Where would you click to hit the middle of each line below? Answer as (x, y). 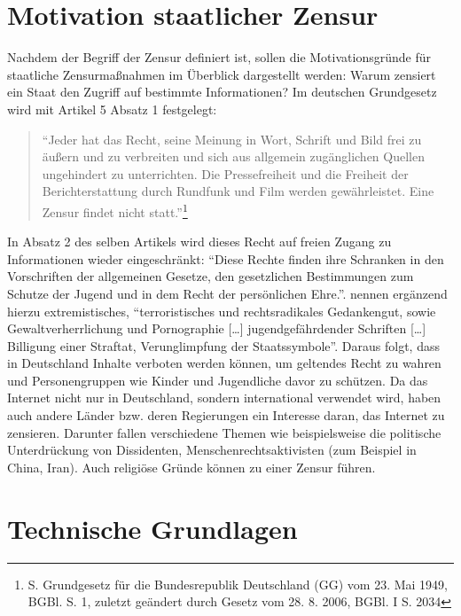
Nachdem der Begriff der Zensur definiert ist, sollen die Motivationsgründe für (219, 57)
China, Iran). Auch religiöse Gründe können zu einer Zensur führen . (191, 467)
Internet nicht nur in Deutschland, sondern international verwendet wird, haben (224, 398)
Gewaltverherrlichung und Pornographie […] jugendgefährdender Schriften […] (217, 328)
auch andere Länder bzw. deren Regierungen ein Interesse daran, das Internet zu (226, 415)
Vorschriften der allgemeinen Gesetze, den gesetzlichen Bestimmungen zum (211, 276)
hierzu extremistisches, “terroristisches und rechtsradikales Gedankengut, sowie (222, 311)
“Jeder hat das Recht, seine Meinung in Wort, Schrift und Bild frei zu (232, 139)
